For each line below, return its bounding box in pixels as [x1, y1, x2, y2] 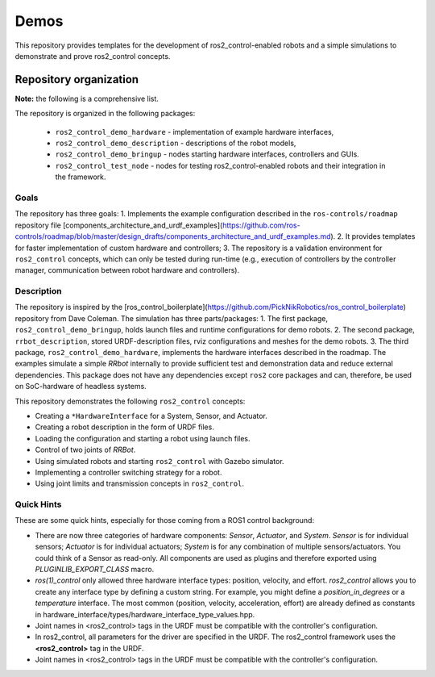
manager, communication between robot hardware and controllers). [14, 265, 240, 275]
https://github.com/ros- [222, 220, 301, 230]
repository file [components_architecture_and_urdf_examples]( [14, 220, 223, 230]
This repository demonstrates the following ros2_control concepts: [14, 396, 246, 406]
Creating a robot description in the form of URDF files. [35, 422, 215, 432]
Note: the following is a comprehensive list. [14, 94, 159, 103]
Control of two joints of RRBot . [35, 445, 136, 455]
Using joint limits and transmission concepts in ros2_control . [35, 478, 245, 488]
